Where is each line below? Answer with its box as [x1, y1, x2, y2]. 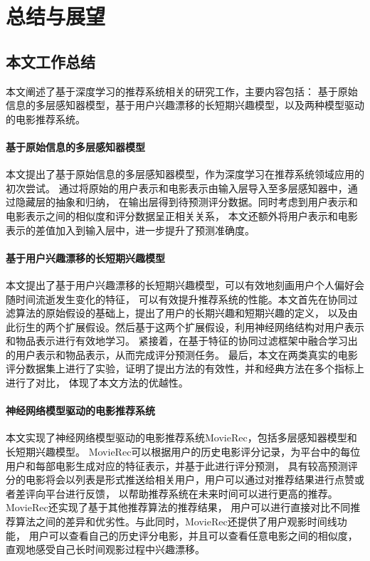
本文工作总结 [6, 50, 95, 72]
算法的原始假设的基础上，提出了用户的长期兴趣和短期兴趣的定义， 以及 [15, 305, 348, 320]
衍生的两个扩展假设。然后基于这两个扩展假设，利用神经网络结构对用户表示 [15, 319, 364, 334]
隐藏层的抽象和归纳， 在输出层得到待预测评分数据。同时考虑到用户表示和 [15, 194, 358, 209]
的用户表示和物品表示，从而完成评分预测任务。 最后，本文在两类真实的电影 [6, 347, 358, 362]
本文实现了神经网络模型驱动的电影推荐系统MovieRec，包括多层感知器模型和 [6, 430, 357, 445]
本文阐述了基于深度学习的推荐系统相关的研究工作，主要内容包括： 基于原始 [6, 83, 358, 98]
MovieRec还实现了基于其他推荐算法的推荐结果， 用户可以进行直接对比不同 [6, 500, 351, 515]
